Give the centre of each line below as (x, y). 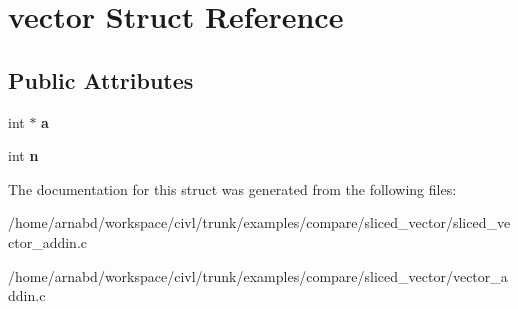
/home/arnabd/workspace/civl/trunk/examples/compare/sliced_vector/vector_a (258, 275)
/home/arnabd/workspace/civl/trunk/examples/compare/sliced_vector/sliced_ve (259, 222)
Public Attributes (101, 79)
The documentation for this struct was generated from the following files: (232, 188)
